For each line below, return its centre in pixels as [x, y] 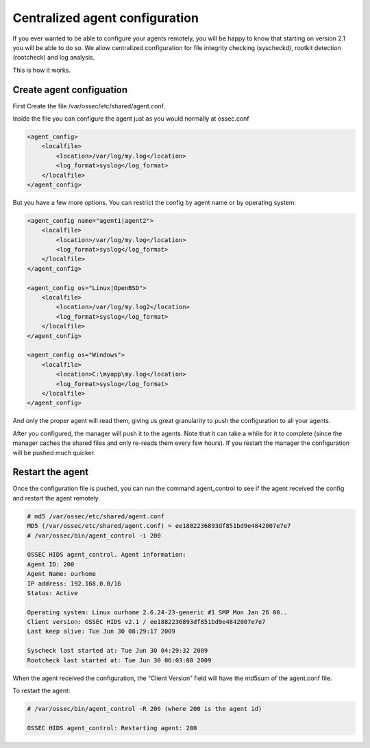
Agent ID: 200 [51, 564]
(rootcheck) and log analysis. [54, 58]
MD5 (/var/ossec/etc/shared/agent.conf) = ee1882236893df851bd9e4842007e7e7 [159, 526]
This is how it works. [42, 70]
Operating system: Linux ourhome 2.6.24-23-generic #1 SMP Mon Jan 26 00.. [157, 612]
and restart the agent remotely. [57, 498]
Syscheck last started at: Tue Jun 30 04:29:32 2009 [118, 651]
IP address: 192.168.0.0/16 [74, 583]
